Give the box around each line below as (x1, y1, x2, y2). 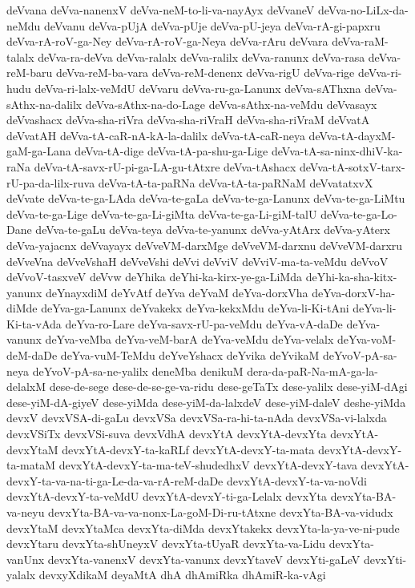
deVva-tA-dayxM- (308, 127, 396, 143)
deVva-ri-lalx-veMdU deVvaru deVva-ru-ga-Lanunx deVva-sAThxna (34, 79, 361, 96)
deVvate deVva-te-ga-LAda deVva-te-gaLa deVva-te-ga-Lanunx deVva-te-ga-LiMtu (6, 190, 405, 207)
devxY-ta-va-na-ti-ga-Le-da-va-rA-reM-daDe (6, 472, 224, 489)
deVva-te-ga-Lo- (320, 205, 397, 222)
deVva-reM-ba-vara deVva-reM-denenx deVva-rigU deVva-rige (55, 64, 355, 81)
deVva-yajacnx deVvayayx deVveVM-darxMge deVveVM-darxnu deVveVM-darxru (6, 236, 403, 253)
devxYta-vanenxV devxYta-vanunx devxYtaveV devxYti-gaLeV (47, 550, 361, 567)
